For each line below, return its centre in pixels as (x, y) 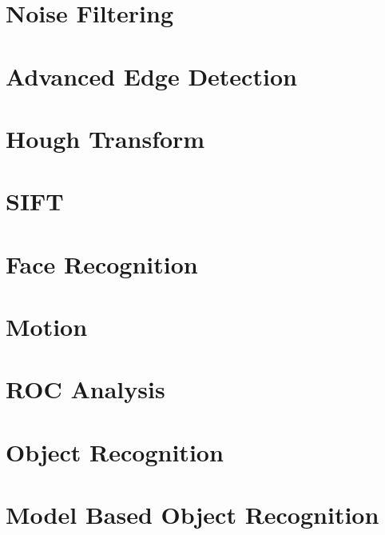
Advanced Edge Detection (151, 76)
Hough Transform (105, 138)
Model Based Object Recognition (192, 515)
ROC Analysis (85, 389)
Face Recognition (102, 264)
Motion (47, 327)
